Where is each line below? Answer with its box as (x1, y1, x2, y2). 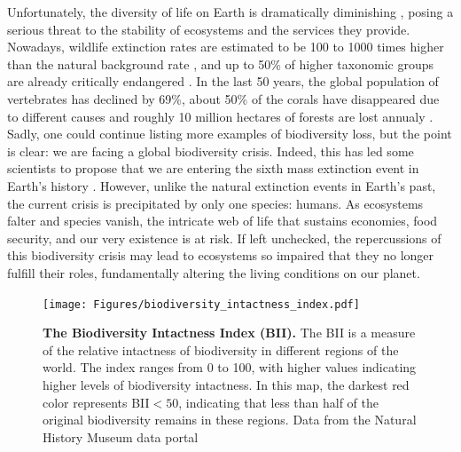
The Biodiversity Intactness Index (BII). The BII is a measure (43, 323, 416, 342)
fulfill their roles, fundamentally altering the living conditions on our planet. (7, 263, 420, 282)
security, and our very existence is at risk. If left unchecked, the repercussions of (7, 228, 441, 247)
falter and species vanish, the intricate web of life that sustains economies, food (7, 211, 438, 230)
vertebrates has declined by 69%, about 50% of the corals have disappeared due (7, 89, 440, 107)
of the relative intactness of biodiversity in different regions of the (43, 340, 399, 359)
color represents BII (43, 393, 150, 411)
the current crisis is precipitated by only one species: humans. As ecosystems (7, 194, 424, 212)
